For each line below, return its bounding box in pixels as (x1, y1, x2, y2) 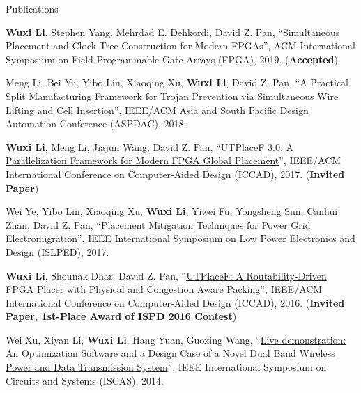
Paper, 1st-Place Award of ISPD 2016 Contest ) (6, 309, 237, 323)
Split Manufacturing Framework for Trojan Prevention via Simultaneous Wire (6, 88, 339, 103)
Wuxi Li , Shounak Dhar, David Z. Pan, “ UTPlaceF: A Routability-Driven (6, 268, 327, 282)
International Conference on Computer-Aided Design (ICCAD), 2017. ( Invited (6, 166, 345, 181)
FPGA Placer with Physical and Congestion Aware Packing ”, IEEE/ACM (6, 282, 323, 296)
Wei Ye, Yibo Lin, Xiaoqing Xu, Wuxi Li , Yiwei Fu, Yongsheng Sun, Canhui (6, 204, 338, 218)
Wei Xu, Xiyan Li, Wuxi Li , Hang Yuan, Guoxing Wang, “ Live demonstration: (6, 332, 346, 346)
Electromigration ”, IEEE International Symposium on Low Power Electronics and (6, 231, 355, 246)
